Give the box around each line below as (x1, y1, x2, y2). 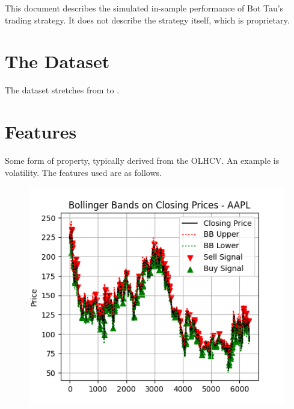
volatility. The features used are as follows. (5, 166, 162, 178)
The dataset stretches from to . (5, 84, 120, 96)
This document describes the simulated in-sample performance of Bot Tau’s (5, 2, 284, 14)
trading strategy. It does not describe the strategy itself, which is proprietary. (5, 13, 290, 26)
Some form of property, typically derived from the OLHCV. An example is (5, 154, 280, 167)
